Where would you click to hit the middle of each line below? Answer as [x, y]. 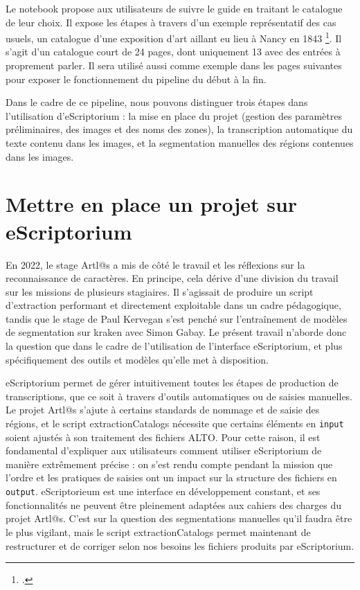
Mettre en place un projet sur [152, 204]
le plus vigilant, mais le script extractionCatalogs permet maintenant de [158, 531]
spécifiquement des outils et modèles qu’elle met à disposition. [137, 359]
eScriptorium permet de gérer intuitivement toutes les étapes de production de [172, 383]
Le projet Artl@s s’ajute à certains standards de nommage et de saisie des [163, 410]
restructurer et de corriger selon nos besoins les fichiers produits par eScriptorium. [180, 545]
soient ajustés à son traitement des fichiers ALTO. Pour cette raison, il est [163, 437]
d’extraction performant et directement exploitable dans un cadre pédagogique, [173, 305]
